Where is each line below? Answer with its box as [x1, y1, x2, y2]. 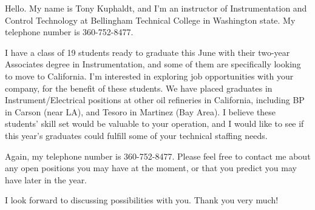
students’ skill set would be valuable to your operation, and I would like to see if [5, 117, 304, 130]
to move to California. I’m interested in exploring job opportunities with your [5, 69, 294, 82]
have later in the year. [5, 173, 87, 186]
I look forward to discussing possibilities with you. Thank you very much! [5, 194, 279, 206]
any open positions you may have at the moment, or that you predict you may [5, 161, 297, 174]
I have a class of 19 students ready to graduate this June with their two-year [5, 46, 290, 58]
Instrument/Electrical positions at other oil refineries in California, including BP [5, 93, 305, 106]
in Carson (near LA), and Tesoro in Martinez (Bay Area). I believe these [5, 105, 276, 118]
